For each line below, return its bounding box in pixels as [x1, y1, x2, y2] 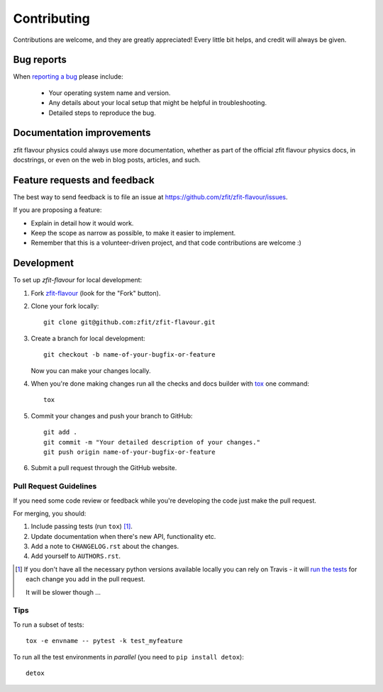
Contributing [13, 11, 90, 26]
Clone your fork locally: [30, 302, 99, 311]
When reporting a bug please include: [13, 72, 123, 81]
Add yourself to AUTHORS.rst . [30, 552, 121, 560]
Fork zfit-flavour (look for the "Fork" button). [30, 289, 161, 297]
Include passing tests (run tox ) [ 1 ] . [30, 522, 133, 531]
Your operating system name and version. [48, 89, 171, 97]
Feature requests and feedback [13, 174, 155, 186]
